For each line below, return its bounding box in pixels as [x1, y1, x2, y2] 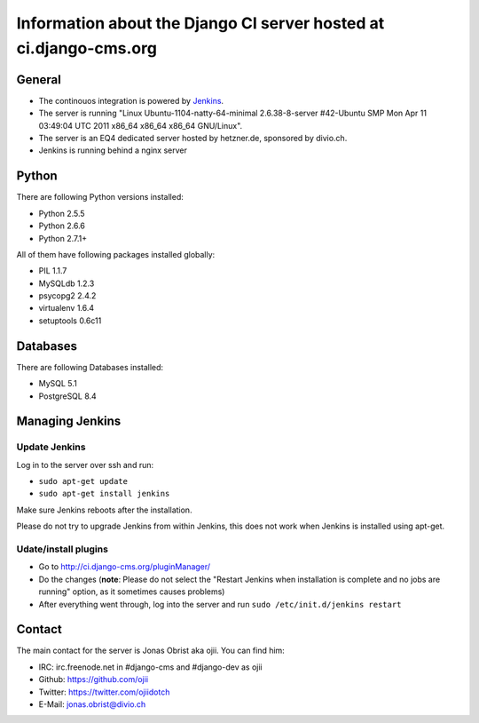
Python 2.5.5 [38, 208, 85, 218]
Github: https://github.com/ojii [38, 674, 149, 685]
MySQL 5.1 [38, 378, 77, 389]
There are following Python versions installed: [16, 192, 184, 203]
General [16, 72, 62, 87]
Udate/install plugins [16, 543, 108, 555]
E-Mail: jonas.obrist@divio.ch [38, 699, 146, 710]
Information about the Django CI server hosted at [16, 13, 385, 33]
